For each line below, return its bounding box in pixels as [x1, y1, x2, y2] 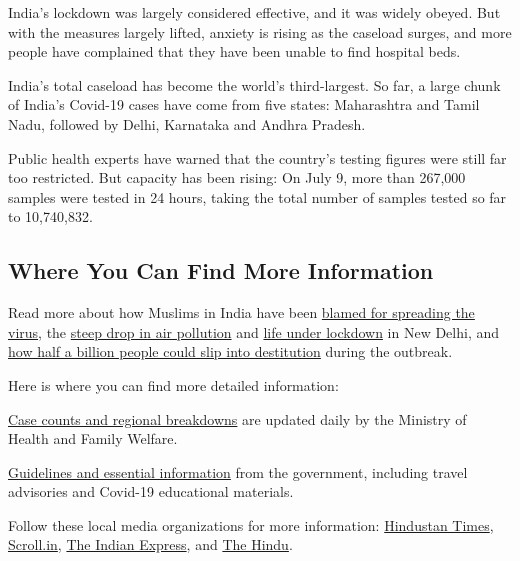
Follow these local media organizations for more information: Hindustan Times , [8, 514, 494, 535]
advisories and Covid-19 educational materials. [8, 481, 294, 502]
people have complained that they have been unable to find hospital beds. [8, 41, 461, 62]
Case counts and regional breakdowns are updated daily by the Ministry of [8, 408, 467, 429]
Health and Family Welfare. [8, 428, 178, 449]
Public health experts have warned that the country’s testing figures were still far [8, 147, 507, 168]
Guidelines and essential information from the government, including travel [8, 461, 468, 482]
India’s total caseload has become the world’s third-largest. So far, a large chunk [8, 74, 501, 95]
